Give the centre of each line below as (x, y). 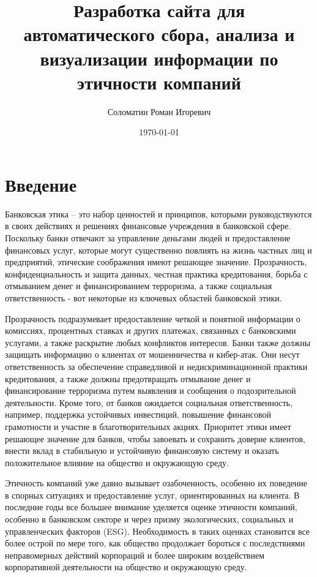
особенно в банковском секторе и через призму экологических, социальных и (149, 519)
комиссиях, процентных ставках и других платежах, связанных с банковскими (151, 330)
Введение (41, 184)
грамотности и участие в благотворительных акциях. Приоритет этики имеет (148, 426)
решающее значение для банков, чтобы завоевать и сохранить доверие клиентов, (155, 438)
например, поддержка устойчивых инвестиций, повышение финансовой (138, 414)
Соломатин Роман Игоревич (159, 111)
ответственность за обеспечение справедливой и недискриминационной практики (156, 366)
